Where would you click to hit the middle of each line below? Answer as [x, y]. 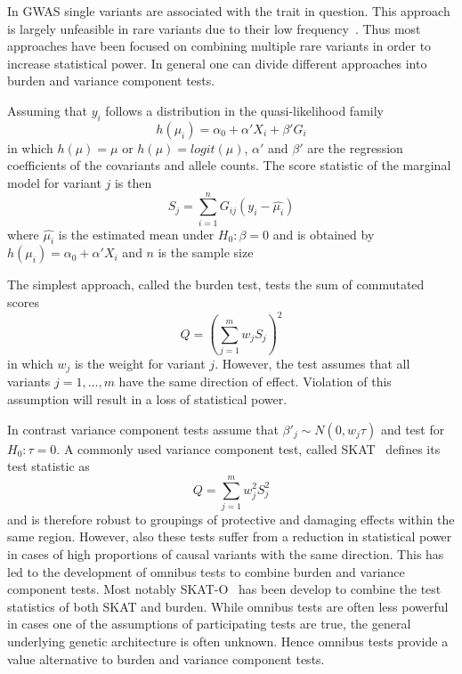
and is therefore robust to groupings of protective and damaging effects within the [231, 519]
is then [133, 182]
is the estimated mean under [136, 234]
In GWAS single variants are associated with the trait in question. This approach [229, 11]
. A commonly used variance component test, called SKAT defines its [248, 448]
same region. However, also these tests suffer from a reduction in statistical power [230, 536]
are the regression [355, 147]
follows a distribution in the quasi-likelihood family [244, 110]
